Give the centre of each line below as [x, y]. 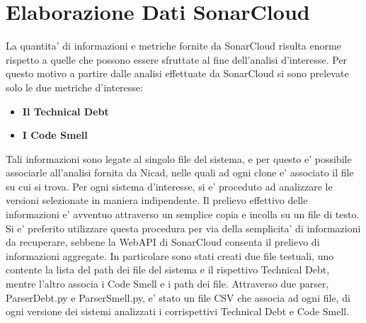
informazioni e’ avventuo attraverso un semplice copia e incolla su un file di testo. [183, 214]
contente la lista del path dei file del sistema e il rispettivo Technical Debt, [168, 270]
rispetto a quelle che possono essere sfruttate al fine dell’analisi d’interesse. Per [177, 59]
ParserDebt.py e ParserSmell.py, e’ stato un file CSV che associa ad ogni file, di [178, 297]
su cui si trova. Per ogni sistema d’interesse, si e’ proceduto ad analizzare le [169, 186]
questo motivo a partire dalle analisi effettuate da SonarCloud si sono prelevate [177, 73]
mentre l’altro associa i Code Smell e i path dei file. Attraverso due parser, [167, 284]
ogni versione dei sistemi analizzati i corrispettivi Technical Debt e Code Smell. [178, 311]
